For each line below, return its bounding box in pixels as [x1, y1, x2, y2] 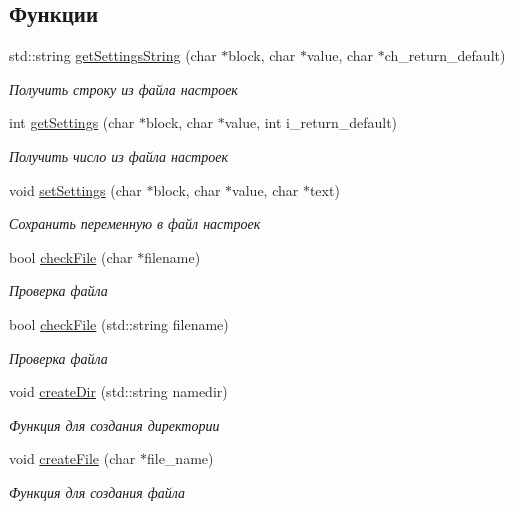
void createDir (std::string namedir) [9, 381, 228, 402]
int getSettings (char [9, 112, 135, 133]
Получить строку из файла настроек [9, 78, 238, 99]
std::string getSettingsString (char [9, 45, 217, 66]
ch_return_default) [384, 45, 506, 66]
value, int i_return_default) [224, 112, 398, 133]
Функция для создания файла [9, 481, 185, 502]
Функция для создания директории [9, 414, 220, 435]
